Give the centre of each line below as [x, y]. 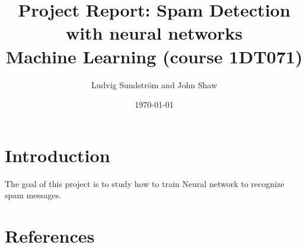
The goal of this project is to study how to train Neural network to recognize [145, 183]
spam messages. [33, 195]
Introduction [58, 155]
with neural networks [154, 33]
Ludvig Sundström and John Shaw [154, 84]
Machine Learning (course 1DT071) [154, 56]
